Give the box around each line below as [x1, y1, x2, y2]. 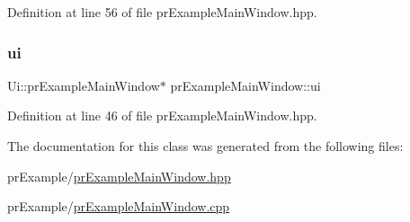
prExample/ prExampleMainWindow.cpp [7, 197, 230, 216]
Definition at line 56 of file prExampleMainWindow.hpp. [7, 3, 317, 21]
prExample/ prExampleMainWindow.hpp [7, 166, 231, 185]
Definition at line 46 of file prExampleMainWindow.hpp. [7, 106, 317, 125]
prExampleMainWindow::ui [170, 75, 321, 94]
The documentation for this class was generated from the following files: [7, 137, 404, 155]
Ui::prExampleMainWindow [7, 75, 160, 94]
